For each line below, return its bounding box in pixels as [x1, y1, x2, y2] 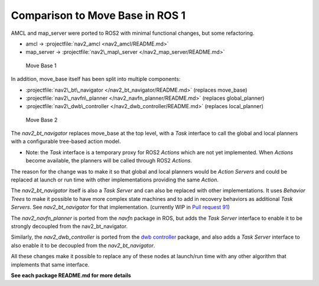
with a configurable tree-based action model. [11, 138, 121, 145]
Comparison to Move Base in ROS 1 [11, 9, 186, 22]
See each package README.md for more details [11, 272, 131, 279]
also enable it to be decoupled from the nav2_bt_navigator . [11, 242, 155, 249]
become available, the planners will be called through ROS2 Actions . [25, 157, 192, 164]
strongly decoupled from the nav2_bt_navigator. [11, 222, 128, 230]
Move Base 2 [25, 116, 58, 123]
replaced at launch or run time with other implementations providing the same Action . [11, 176, 219, 183]
